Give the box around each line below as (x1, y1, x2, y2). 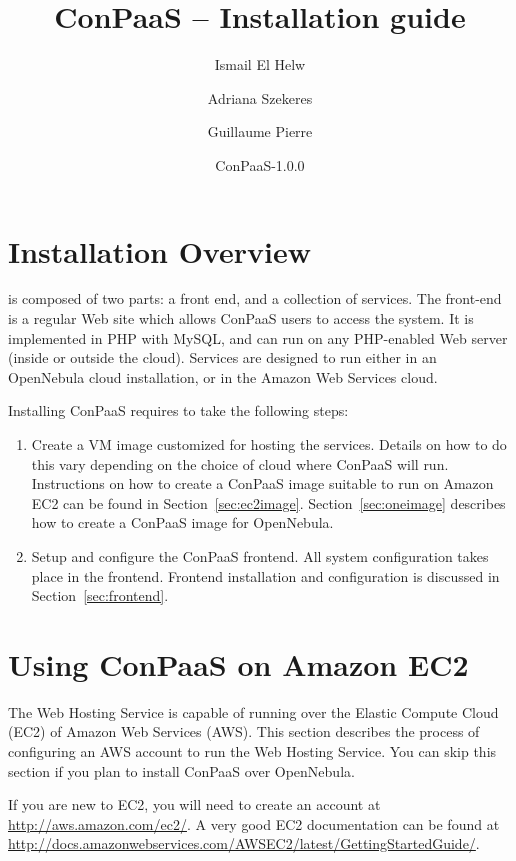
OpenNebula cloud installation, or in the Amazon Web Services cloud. (8, 366, 438, 387)
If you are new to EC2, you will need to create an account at (8, 794, 381, 815)
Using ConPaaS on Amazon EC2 (8, 643, 469, 684)
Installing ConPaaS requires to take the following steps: (8, 400, 349, 421)
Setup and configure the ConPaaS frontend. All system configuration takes (31, 545, 489, 566)
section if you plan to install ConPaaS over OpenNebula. (8, 760, 355, 781)
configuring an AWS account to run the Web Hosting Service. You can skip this (8, 741, 497, 762)
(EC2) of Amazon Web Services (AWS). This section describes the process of (8, 721, 480, 742)
